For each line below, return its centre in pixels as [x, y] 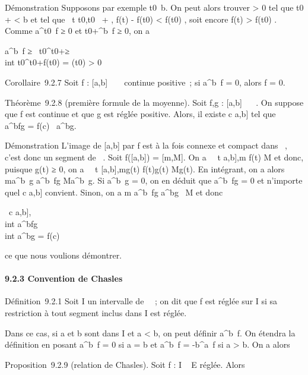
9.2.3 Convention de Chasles [64, 278]
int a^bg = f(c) [32, 235]
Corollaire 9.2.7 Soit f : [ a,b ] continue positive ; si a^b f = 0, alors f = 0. [145, 82]
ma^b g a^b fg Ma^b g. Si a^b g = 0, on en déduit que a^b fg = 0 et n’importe [154, 180]
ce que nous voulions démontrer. [63, 255]
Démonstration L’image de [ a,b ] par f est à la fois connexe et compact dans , [146, 145]
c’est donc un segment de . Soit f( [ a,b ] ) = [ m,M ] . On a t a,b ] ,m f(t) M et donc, [154, 157]
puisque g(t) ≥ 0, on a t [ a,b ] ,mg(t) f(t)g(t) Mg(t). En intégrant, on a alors [145, 168]
